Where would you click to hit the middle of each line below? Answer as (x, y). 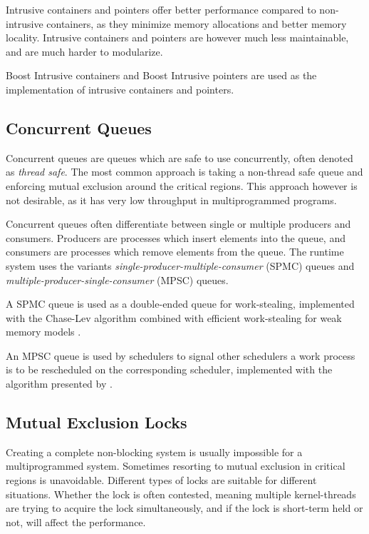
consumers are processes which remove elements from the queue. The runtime (175, 252)
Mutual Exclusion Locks (97, 422)
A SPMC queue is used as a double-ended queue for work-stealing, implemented (180, 304)
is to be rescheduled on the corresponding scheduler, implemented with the (169, 369)
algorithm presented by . (59, 384)
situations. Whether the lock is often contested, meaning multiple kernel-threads (181, 494)
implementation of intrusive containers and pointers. (120, 89)
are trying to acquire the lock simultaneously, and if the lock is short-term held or (184, 508)
